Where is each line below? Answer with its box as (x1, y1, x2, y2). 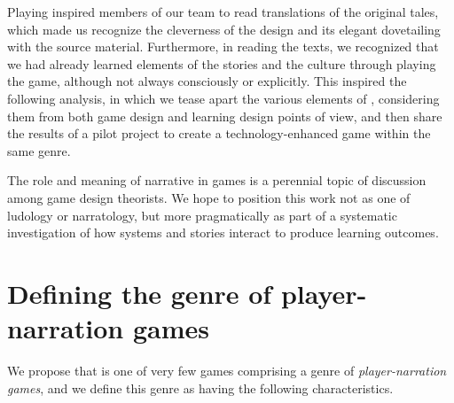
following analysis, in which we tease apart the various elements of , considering (7, 89, 440, 107)
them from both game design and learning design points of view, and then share (7, 106, 442, 125)
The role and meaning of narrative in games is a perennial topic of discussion (7, 171, 427, 190)
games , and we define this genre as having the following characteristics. (7, 378, 394, 397)
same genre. (7, 141, 71, 159)
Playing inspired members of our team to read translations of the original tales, (7, 3, 439, 20)
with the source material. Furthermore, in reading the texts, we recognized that (7, 37, 439, 56)
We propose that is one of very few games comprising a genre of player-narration (7, 361, 447, 380)
